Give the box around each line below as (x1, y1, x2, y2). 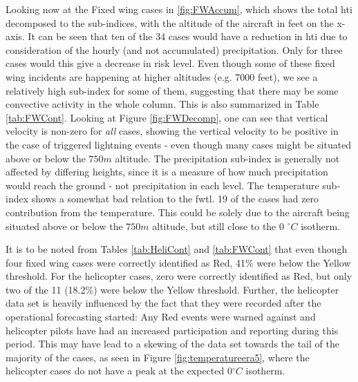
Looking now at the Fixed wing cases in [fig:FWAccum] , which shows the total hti (6, 2, 352, 16)
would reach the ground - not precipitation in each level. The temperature (6, 178, 319, 192)
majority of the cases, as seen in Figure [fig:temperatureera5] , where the (6, 350, 310, 364)
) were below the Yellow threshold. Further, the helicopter (93, 282, 339, 296)
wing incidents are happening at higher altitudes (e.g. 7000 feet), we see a (6, 69, 318, 84)
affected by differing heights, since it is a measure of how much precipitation (6, 164, 328, 179)
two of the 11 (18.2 (6, 282, 86, 296)
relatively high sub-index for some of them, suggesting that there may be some (6, 83, 339, 97)
